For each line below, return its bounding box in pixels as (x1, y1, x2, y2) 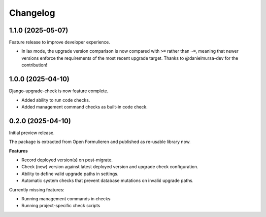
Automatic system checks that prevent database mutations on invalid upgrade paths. (21, 178, 194, 183)
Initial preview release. (9, 130, 55, 136)
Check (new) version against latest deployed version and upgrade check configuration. (21, 164, 199, 170)
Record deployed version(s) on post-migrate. (21, 157, 113, 163)
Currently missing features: (9, 186, 65, 192)
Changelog (9, 7, 55, 18)
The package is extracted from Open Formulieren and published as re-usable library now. (9, 139, 191, 145)
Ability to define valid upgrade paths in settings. (21, 171, 119, 177)
